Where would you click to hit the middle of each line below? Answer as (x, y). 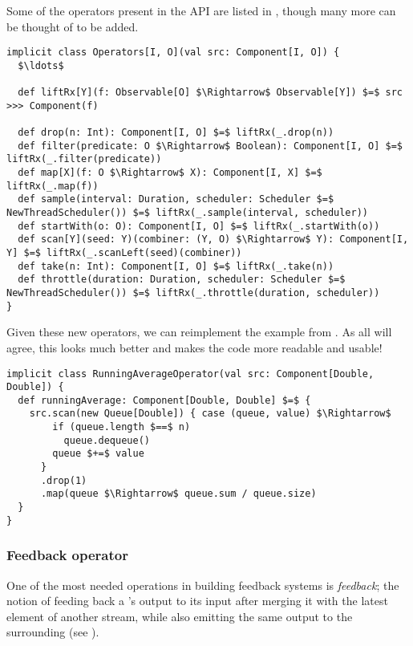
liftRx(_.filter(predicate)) (84, 159)
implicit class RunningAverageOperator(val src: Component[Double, (190, 374)
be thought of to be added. (73, 26)
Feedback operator (67, 555)
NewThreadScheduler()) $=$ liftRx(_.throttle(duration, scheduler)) (193, 293)
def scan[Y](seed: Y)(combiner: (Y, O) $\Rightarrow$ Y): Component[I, (213, 240)
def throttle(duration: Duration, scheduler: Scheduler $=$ (182, 280)
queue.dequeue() (107, 440)
